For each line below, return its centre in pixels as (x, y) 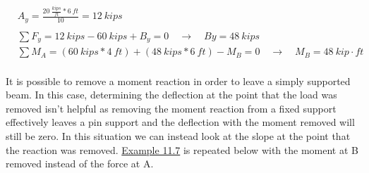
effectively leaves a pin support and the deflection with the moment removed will (180, 122)
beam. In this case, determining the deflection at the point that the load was (171, 95)
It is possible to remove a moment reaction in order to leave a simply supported (178, 81)
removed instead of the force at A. (80, 164)
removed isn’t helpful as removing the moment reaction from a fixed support (171, 108)
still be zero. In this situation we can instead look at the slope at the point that (178, 135)
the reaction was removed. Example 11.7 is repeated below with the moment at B (182, 149)
